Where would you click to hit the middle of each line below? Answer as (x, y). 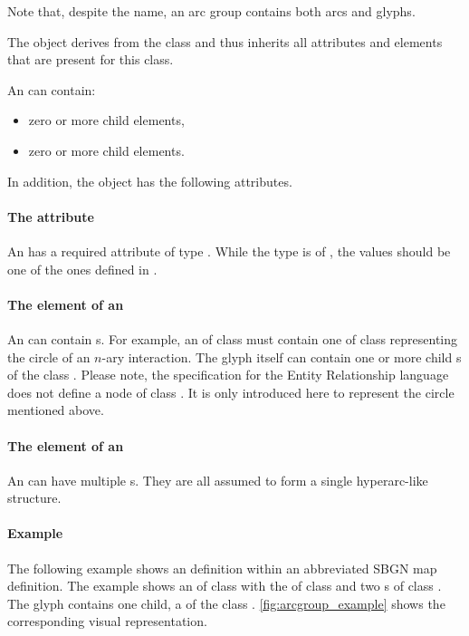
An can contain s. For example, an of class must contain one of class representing (233, 338)
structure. (34, 498)
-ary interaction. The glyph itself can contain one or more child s (282, 357)
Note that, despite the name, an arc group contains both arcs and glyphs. (211, 11)
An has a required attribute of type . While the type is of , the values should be (229, 251)
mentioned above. (56, 410)
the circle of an (49, 357)
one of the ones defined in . (82, 269)
